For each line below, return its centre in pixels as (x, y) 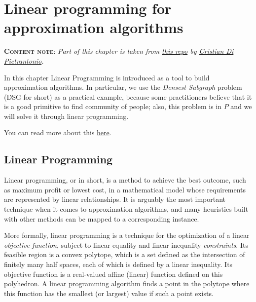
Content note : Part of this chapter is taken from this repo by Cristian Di (119, 51)
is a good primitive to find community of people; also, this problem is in (113, 106)
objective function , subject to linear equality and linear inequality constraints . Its (126, 245)
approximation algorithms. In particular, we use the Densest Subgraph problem (123, 87)
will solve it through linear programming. (66, 116)
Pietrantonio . (24, 60)
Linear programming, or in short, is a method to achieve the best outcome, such (125, 180)
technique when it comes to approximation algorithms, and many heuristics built (126, 209)
